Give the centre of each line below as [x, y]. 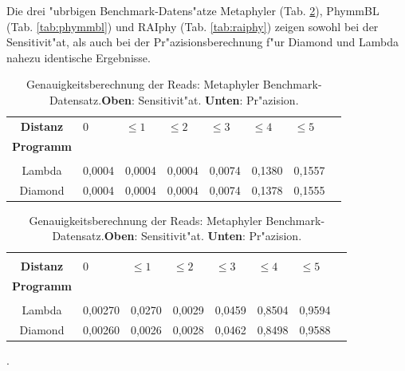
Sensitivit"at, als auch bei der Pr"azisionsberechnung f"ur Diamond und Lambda [203, 42]
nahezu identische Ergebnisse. [79, 57]
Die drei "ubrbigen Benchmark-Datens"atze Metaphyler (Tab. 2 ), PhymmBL [193, 10]
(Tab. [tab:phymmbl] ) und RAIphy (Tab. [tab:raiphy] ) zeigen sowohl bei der [193, 26]
